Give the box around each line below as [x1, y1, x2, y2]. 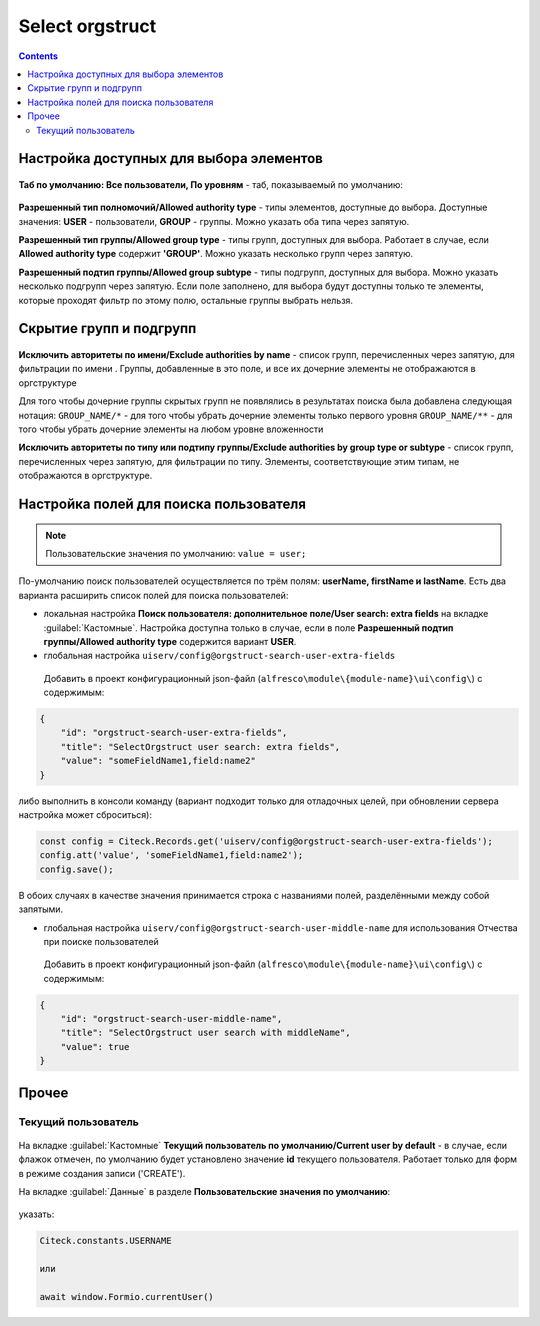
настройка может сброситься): [18, 809, 152, 821]
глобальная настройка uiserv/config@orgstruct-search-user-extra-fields [43, 650, 396, 662]
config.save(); [39, 863, 114, 875]
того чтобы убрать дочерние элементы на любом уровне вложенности [18, 423, 324, 435]
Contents [18, 50, 59, 62]
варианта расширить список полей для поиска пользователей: [18, 589, 289, 601]
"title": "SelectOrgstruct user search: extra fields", [60, 741, 341, 752]
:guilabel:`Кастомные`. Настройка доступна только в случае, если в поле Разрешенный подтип [43, 621, 454, 634]
